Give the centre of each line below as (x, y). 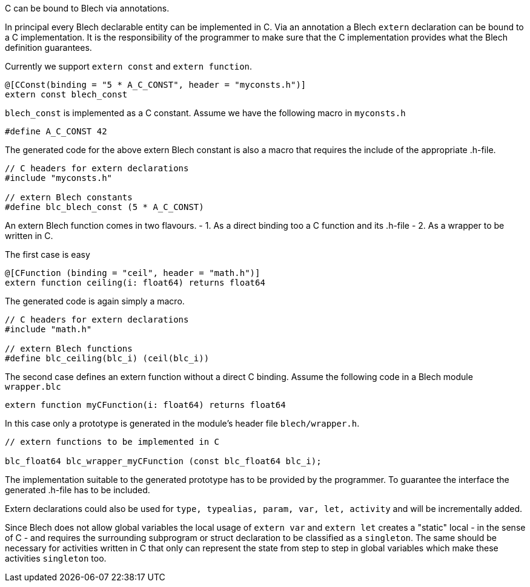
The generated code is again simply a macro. (95, 301)
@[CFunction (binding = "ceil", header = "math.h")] (133, 273)
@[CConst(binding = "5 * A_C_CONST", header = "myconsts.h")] (156, 85)
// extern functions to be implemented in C (112, 442)
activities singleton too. (56, 558)
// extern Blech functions (69, 349)
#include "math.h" (48, 329)
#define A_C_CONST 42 (56, 131)
